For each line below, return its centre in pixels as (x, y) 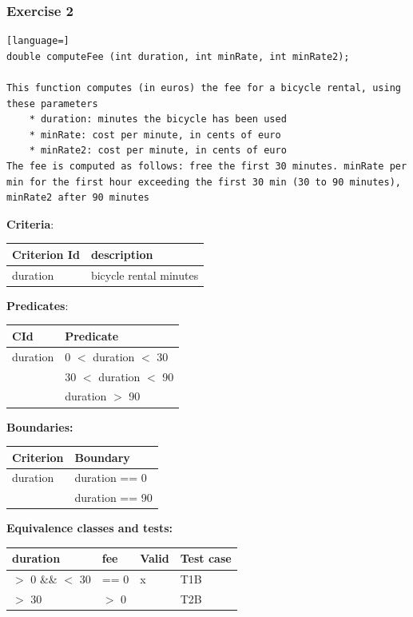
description (122, 254)
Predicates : (38, 305)
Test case (206, 558)
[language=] (38, 41)
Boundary (102, 457)
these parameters (52, 103)
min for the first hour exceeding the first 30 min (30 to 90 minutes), (204, 182)
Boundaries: (40, 426)
